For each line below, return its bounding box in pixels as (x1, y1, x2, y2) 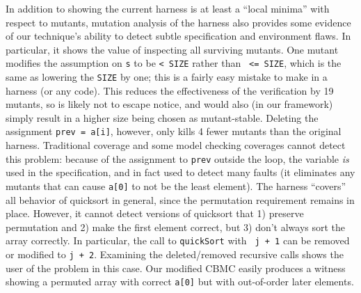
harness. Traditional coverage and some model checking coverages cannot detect (6, 138, 346, 152)
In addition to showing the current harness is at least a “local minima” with (6, 1, 330, 15)
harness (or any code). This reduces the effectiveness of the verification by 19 (6, 83, 334, 97)
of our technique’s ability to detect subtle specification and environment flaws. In (6, 29, 351, 43)
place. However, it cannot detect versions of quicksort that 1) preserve (6, 206, 304, 221)
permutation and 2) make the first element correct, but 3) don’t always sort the (6, 219, 346, 234)
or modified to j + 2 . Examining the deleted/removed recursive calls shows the (6, 247, 344, 262)
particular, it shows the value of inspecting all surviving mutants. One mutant (6, 42, 339, 56)
